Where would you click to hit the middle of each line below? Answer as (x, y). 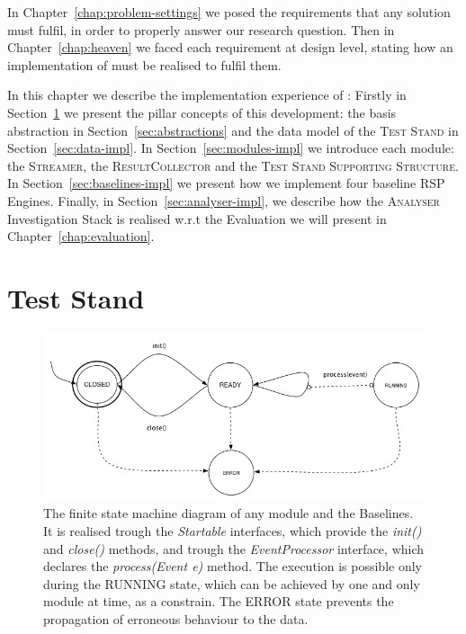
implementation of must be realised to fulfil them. (144, 64)
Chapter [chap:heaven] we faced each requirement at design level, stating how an (230, 47)
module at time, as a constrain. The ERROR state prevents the (219, 601)
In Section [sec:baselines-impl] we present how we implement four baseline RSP (226, 183)
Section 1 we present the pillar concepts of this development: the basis (202, 112)
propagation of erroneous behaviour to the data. (176, 618)
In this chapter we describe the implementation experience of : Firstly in (207, 95)
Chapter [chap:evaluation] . (81, 236)
